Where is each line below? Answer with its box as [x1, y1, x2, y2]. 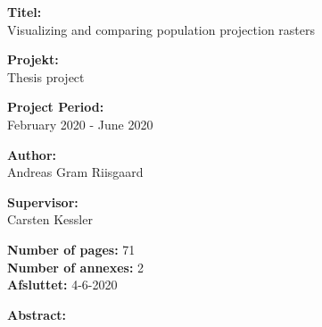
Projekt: [7, 50, 59, 69]
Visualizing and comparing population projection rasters [7, 20, 316, 38]
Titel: [7, 3, 42, 21]
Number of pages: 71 [7, 239, 136, 258]
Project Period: [7, 97, 104, 116]
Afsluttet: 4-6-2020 [7, 275, 118, 294]
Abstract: [7, 305, 67, 323]
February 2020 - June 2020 [7, 114, 153, 133]
